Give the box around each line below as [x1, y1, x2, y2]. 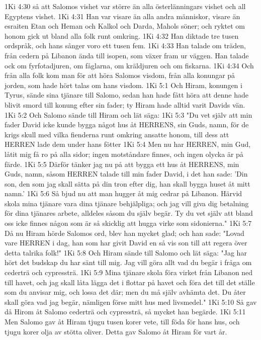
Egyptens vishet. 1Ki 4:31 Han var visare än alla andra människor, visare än [5, 11, 240, 21]
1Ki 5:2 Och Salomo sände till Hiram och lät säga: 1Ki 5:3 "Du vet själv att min [5, 109, 252, 120]
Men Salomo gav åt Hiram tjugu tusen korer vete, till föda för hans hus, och [5, 316, 240, 326]
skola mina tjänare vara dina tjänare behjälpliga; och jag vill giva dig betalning [5, 198, 249, 208]
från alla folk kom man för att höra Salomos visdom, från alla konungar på [5, 70, 235, 80]
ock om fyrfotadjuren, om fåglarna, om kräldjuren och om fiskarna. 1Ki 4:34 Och [5, 60, 254, 70]
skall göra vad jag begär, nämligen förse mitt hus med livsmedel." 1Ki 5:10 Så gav [5, 296, 257, 307]
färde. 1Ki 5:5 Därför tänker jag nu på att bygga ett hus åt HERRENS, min [5, 158, 239, 169]
